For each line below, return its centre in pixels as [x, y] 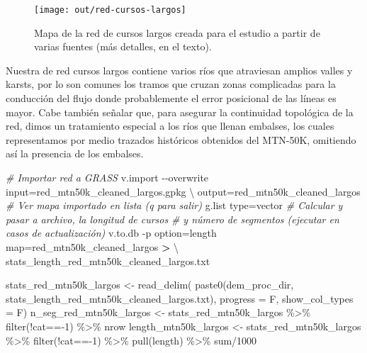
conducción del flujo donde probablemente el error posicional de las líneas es [171, 98]
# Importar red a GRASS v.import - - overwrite [107, 177]
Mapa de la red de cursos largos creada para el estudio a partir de [177, 32]
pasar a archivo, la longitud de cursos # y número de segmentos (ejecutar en [173, 219]
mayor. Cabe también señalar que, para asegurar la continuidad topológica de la [180, 112]
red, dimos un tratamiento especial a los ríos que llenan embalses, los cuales [170, 126]
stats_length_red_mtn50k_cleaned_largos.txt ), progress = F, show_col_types [180, 298]
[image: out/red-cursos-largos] [110, 10]
